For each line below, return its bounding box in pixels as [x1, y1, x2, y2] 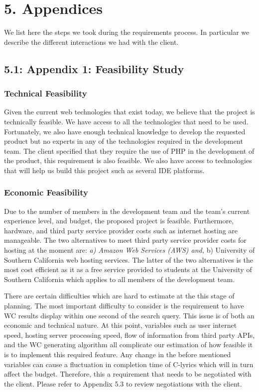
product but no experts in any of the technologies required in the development [4, 136, 243, 146]
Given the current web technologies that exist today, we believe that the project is [4, 106, 255, 117]
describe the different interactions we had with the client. [4, 36, 179, 47]
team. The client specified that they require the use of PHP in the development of [4, 145, 255, 156]
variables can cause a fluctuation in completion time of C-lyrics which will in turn [4, 359, 254, 369]
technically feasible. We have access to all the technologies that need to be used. [4, 116, 249, 126]
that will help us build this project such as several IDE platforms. [4, 165, 205, 175]
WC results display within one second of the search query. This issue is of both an [4, 310, 255, 320]
